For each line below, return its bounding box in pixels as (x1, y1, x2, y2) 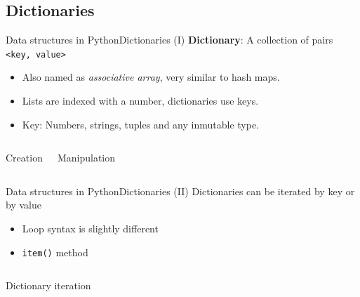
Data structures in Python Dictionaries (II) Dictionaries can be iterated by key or (6, 183, 355, 198)
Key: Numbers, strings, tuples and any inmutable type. (22, 117, 259, 131)
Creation (6, 150, 43, 165)
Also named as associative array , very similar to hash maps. (22, 70, 280, 84)
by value (6, 197, 41, 212)
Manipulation (57, 150, 116, 165)
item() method (22, 244, 88, 259)
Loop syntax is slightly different (22, 221, 159, 236)
